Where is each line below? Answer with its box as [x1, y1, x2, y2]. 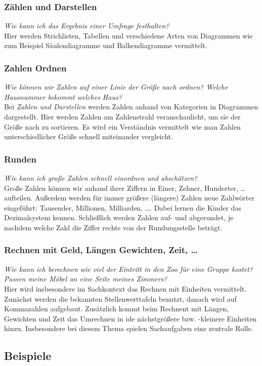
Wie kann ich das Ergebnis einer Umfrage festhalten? [4, 20, 169, 31]
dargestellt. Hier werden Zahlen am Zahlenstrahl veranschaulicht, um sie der [4, 111, 241, 121]
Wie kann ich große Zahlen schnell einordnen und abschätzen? [4, 173, 198, 183]
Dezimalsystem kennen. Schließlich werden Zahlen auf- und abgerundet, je [4, 212, 234, 223]
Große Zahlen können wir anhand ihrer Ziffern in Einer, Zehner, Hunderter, [4, 182, 238, 193]
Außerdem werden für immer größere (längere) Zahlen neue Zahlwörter [35, 192, 255, 203]
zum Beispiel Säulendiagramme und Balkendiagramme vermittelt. [4, 40, 207, 51]
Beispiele [4, 348, 52, 363]
